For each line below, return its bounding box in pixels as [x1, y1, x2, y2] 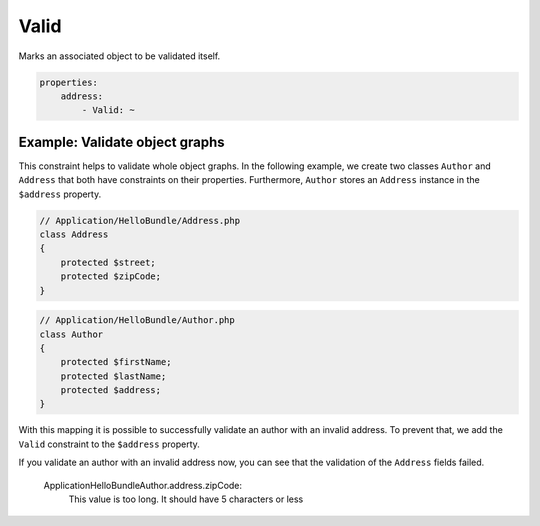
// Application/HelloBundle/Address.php [39, 215, 240, 226]
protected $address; [60, 385, 162, 396]
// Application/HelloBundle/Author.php [39, 315, 235, 326]
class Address [39, 228, 109, 240]
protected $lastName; [60, 370, 167, 382]
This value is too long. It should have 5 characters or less [68, 493, 304, 505]
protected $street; [60, 256, 157, 268]
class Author [39, 328, 104, 340]
